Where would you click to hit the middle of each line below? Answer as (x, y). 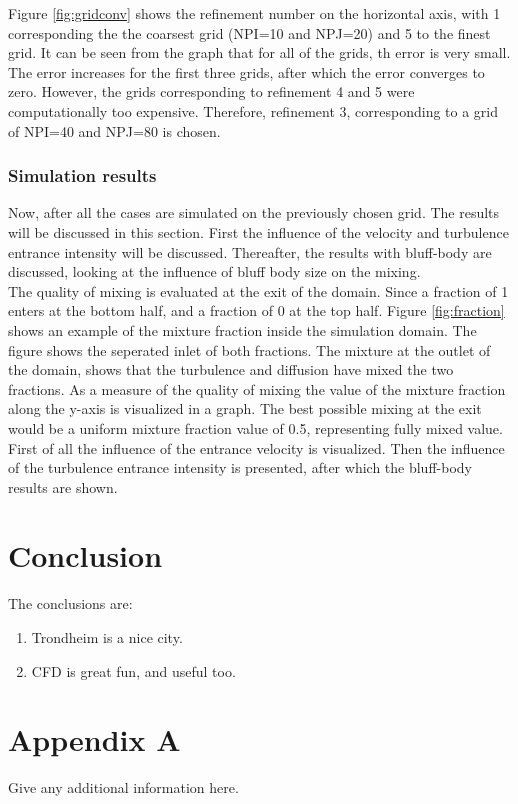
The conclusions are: (70, 603)
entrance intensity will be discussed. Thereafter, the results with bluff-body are (250, 251)
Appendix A (94, 739)
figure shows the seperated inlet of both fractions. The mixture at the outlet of (249, 349)
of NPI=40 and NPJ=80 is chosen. (114, 130)
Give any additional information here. (123, 787)
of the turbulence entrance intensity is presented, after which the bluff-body (240, 467)
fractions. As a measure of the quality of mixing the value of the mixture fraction (257, 388)
